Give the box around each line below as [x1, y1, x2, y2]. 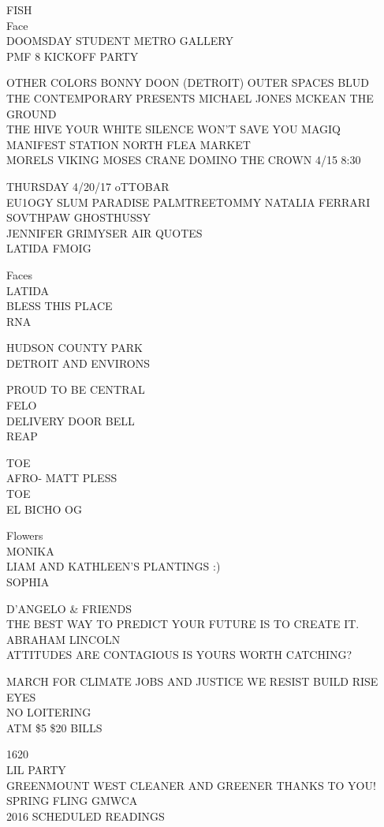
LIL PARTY [6, 761, 66, 777]
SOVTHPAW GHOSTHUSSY [6, 209, 151, 226]
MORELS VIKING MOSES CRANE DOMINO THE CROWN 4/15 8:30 [6, 152, 361, 168]
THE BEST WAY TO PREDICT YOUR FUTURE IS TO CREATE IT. [6, 616, 360, 632]
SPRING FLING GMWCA [6, 792, 138, 809]
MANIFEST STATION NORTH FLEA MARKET [6, 136, 251, 152]
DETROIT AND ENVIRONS [6, 354, 150, 371]
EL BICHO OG [6, 500, 82, 517]
